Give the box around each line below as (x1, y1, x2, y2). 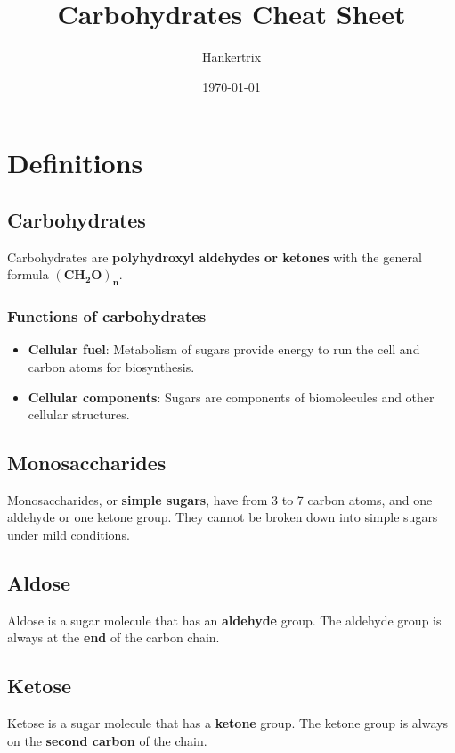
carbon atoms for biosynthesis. (28, 357, 195, 376)
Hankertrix (201, 47, 262, 66)
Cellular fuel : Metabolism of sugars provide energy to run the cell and (28, 340, 420, 359)
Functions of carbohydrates (7, 305, 207, 327)
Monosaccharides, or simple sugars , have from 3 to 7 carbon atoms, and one (7, 490, 433, 509)
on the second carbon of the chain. (7, 731, 207, 749)
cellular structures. (28, 405, 130, 424)
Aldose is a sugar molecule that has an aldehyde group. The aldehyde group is (7, 610, 442, 629)
